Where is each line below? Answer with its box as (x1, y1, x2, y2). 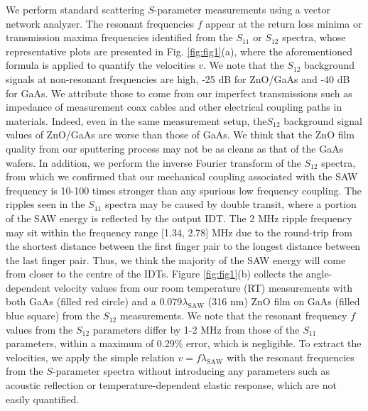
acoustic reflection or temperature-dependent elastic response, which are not (6, 378, 337, 393)
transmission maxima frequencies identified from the (6, 30, 233, 45)
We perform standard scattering (6, 2, 145, 16)
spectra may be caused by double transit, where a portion (104, 197, 357, 212)
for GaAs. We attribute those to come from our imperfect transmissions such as (6, 85, 352, 100)
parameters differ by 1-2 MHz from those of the (92, 322, 300, 336)
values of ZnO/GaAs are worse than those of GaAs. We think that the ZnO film (6, 127, 355, 142)
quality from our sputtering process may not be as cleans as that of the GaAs (6, 141, 344, 155)
